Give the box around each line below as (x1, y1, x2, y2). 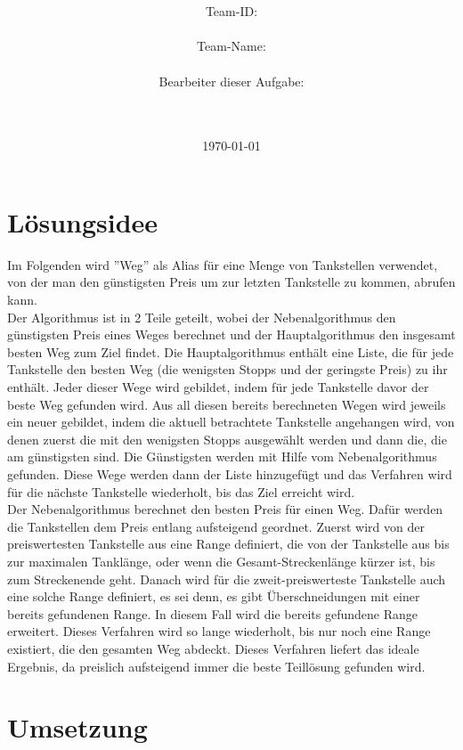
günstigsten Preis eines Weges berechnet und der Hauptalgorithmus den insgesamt (7, 325, 456, 344)
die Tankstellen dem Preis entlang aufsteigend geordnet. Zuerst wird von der (7, 517, 425, 535)
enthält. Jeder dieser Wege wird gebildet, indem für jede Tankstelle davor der (7, 378, 429, 396)
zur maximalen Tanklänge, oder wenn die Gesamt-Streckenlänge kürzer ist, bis (7, 551, 435, 570)
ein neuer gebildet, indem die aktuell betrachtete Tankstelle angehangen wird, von (7, 412, 455, 431)
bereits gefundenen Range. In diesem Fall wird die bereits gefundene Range (7, 604, 418, 623)
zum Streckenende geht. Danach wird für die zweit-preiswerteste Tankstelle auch (7, 569, 446, 588)
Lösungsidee (7, 203, 158, 240)
